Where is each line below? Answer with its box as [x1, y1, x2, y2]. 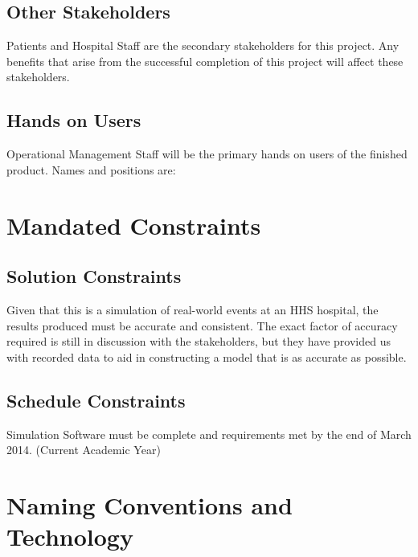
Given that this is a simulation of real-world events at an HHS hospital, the [6, 301, 379, 317]
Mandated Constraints [6, 208, 261, 241]
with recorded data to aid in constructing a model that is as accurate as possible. [6, 348, 407, 365]
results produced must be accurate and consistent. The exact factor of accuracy [6, 317, 398, 334]
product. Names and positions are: [6, 161, 176, 178]
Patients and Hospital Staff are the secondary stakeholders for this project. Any [6, 37, 400, 54]
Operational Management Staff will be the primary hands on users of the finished [6, 145, 408, 162]
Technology [6, 520, 133, 553]
